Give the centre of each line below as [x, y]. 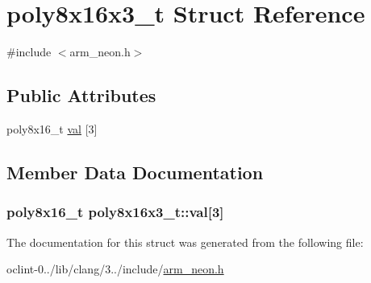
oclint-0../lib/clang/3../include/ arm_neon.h [115, 269]
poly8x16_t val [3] [52, 128]
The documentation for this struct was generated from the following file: [185, 242]
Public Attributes [81, 95]
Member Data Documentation [135, 172]
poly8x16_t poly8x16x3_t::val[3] [115, 212]
